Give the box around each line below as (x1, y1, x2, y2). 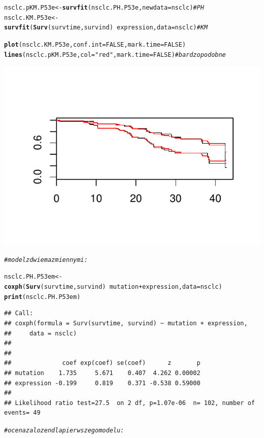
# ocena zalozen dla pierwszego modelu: (4, 426, 124, 434)
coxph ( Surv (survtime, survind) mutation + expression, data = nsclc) (4, 283, 222, 291)
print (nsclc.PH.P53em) (4, 293, 81, 300)
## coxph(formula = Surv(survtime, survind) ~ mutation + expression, (4, 320, 248, 327)
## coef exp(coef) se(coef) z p (4, 359, 201, 367)
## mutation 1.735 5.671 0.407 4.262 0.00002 (4, 369, 201, 377)
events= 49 (4, 409, 41, 417)
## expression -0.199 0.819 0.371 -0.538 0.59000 (4, 379, 201, 387)
